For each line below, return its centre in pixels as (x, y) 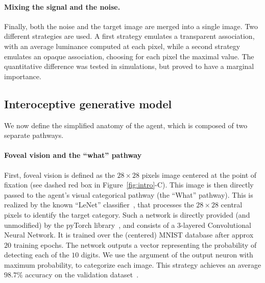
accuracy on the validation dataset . (82, 275)
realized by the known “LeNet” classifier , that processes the (99, 205)
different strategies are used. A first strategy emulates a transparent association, (129, 36)
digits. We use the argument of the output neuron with (167, 255)
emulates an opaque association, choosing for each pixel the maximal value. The (129, 56)
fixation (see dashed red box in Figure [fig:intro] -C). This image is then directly (129, 185)
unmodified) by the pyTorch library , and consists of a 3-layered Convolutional (128, 225)
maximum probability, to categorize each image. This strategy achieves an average (133, 264)
